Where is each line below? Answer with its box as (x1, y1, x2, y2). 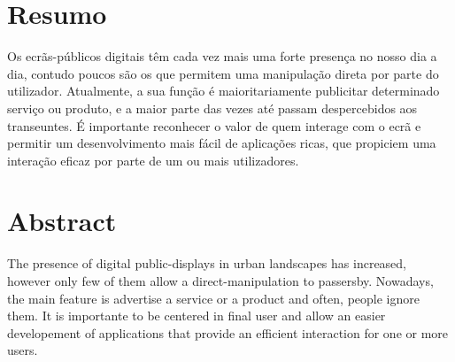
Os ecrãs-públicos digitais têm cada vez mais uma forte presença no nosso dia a (7, 47, 437, 65)
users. (7, 341, 38, 359)
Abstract (7, 203, 117, 239)
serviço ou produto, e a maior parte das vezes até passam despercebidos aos (7, 98, 418, 117)
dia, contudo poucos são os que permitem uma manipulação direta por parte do (7, 64, 439, 82)
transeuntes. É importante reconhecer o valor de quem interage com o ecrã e (7, 116, 421, 135)
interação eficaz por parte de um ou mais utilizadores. (7, 150, 299, 169)
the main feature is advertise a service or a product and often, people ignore (7, 289, 420, 307)
